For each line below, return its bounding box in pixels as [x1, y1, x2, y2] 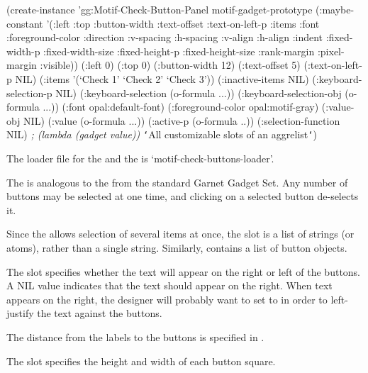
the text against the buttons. [37, 306, 162, 321]
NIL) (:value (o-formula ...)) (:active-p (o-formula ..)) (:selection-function [23, 113, 340, 128]
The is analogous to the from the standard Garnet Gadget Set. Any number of [6, 174, 348, 189]
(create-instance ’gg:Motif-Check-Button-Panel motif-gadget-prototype [6, 2, 313, 16]
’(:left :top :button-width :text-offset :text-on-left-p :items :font [46, 16, 320, 30]
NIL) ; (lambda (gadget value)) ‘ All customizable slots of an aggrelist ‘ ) [6, 127, 317, 142]
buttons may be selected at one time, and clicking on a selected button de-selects [6, 189, 359, 204]
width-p [6, 43, 40, 58]
